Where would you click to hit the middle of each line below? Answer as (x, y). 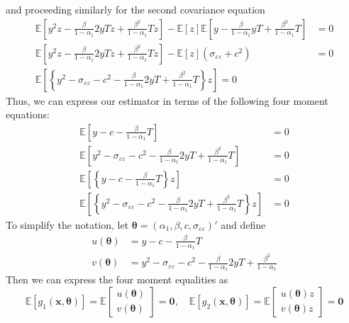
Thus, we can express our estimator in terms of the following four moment (167, 100)
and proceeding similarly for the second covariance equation (135, 9)
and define (243, 225)
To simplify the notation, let (67, 225)
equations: (28, 114)
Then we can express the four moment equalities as (117, 279)
